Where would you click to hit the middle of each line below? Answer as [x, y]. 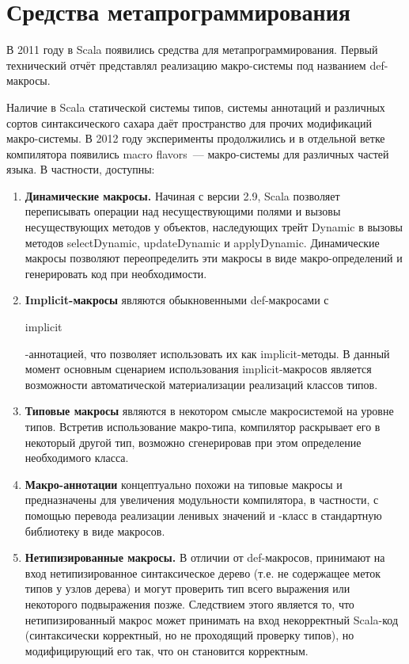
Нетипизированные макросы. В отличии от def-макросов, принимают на [205, 557]
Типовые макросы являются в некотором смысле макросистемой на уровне [209, 411]
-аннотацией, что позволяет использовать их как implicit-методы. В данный [207, 353]
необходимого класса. [77, 458]
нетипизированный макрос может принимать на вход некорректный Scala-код [212, 619]
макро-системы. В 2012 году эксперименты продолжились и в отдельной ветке [196, 138]
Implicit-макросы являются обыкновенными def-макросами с [177, 300]
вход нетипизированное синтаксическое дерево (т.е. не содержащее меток [203, 572]
